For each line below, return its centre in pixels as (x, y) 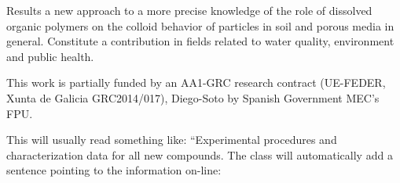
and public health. (50, 56)
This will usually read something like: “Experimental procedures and (172, 140)
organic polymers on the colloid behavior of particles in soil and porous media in (200, 25)
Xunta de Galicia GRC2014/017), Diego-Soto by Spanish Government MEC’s (193, 97)
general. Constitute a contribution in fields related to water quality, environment (200, 41)
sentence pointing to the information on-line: (114, 170)
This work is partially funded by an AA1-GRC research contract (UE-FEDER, (196, 83)
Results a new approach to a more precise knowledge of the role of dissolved (189, 10)
